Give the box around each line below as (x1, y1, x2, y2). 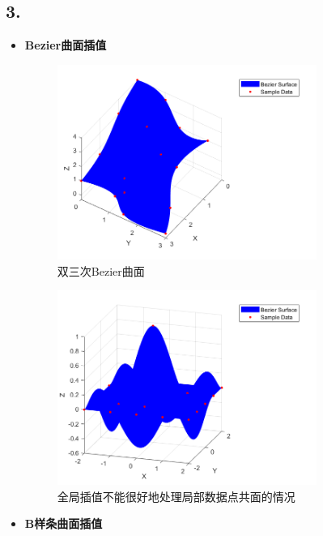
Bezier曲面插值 (24, 36, 107, 54)
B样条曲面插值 (24, 515, 103, 532)
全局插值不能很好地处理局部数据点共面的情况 (57, 487, 295, 504)
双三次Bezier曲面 (57, 262, 145, 279)
